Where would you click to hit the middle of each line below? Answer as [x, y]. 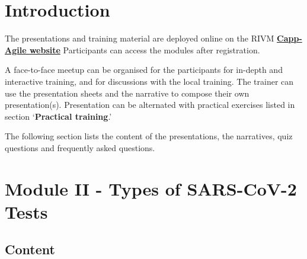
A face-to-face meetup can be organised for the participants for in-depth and [144, 70]
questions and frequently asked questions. [80, 147]
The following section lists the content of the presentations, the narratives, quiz [149, 136]
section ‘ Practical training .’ [58, 116]
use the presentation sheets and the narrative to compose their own [127, 93]
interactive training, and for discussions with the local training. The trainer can [149, 81]
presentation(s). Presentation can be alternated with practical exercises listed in [150, 105]
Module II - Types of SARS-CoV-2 [151, 188]
